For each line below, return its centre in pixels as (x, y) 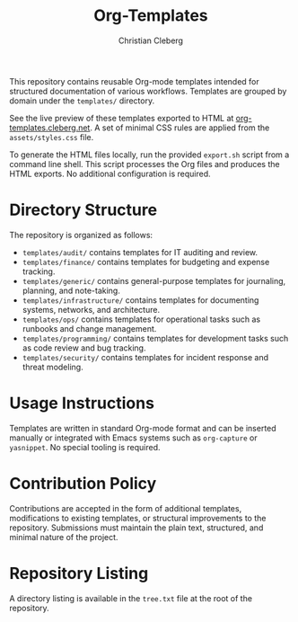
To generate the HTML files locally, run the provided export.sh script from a (149, 155)
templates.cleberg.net (50, 128)
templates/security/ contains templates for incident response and (145, 357)
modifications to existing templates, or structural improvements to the (138, 518)
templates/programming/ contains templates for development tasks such (155, 338)
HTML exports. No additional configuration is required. (110, 173)
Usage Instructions (82, 403)
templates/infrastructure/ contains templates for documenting (140, 300)
